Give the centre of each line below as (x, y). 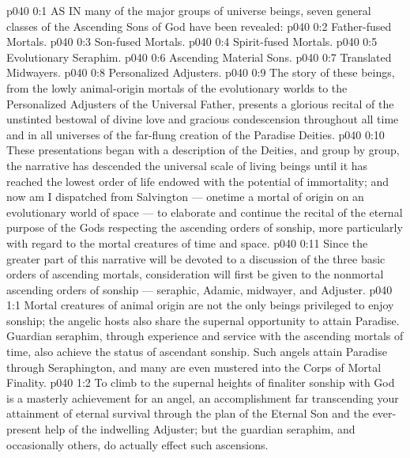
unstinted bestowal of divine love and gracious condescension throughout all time (203, 119)
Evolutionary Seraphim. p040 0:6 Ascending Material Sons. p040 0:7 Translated (199, 57)
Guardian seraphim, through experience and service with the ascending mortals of (205, 336)
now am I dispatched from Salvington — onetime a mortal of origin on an (185, 197)
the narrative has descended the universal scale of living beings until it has (187, 165)
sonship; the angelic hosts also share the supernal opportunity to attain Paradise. (203, 320)
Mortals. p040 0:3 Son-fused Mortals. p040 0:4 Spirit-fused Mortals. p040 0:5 (192, 42)
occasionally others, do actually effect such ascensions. (137, 444)
